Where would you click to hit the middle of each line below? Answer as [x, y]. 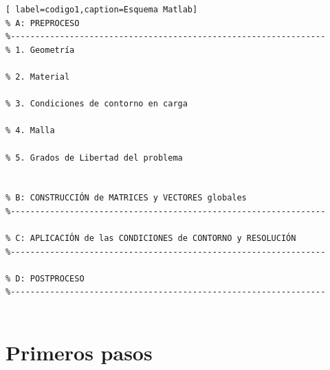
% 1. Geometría [40, 50]
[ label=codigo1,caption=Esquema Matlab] [102, 10]
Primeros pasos [79, 352]
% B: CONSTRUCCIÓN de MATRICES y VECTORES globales [126, 198]
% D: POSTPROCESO [45, 278]
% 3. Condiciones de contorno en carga [97, 104]
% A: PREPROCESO [43, 23]
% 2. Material [38, 77]
